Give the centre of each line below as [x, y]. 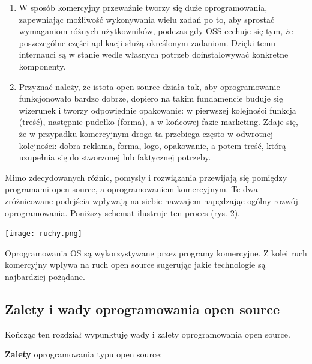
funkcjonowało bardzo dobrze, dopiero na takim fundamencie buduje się [151, 98]
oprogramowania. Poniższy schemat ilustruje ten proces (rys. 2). [122, 212]
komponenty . [42, 66]
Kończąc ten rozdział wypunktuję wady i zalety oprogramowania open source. [148, 334]
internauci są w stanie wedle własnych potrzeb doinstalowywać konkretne [154, 54]
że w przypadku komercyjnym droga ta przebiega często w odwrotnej [146, 133]
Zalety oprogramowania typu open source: [84, 354]
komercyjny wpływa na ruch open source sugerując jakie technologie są [135, 265]
